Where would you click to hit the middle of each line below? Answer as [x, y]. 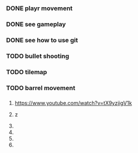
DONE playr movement [39, 8]
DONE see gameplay [36, 24]
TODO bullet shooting [38, 56]
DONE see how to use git [42, 40]
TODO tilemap [27, 72]
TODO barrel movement [41, 88]
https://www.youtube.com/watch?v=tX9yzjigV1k [73, 103]
